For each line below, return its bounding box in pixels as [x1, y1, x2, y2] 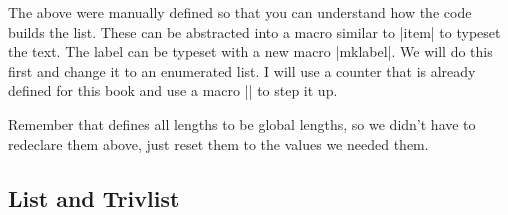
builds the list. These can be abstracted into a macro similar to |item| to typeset [8, 21, 501, 42]
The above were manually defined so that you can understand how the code [8, 2, 472, 22]
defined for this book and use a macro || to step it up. [8, 80, 338, 101]
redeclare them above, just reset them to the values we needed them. [8, 133, 429, 154]
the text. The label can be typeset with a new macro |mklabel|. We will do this [8, 41, 493, 62]
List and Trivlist [8, 182, 180, 213]
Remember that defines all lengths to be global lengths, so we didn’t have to [8, 113, 476, 134]
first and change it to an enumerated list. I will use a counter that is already [8, 60, 476, 81]
